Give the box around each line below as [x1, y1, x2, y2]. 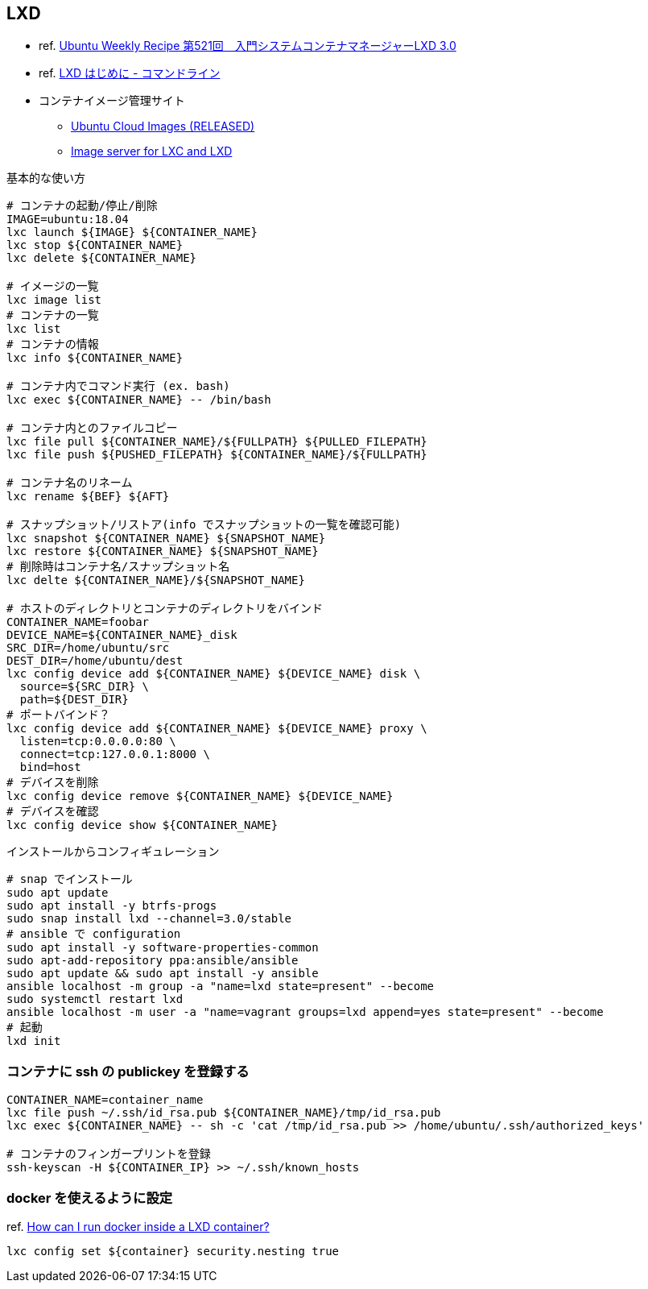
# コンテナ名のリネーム [6, 476, 133, 490]
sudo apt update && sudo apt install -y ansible [6, 967, 319, 980]
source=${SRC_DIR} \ [19, 680, 150, 694]
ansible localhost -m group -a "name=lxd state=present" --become [6, 980, 435, 993]
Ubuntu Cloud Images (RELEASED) [71, 119, 255, 134]
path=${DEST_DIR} [19, 693, 129, 707]
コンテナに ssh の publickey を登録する [6, 1063, 250, 1080]
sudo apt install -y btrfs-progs [6, 899, 217, 913]
